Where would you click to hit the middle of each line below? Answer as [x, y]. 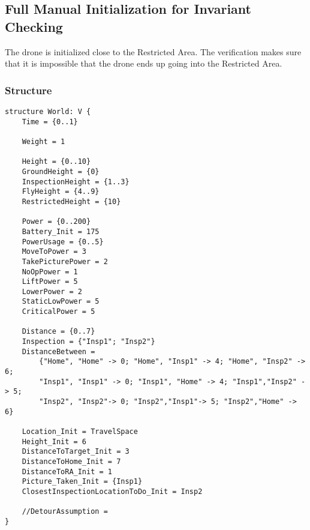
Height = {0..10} [56, 162]
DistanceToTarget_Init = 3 [76, 452]
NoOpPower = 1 [50, 272]
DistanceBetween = [58, 351]
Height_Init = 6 [54, 441]
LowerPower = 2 [52, 291]
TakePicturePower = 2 [65, 261]
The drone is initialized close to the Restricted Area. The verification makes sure [153, 51]
